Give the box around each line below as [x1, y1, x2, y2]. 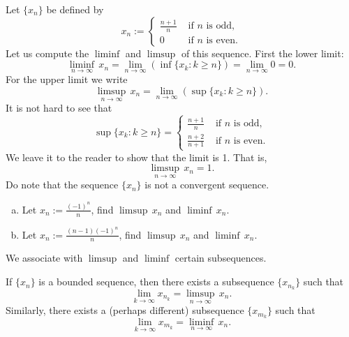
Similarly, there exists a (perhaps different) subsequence [6, 303, 244, 317]
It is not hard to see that [6, 100, 112, 115]
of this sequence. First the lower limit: [181, 45, 344, 60]
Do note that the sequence [6, 177, 119, 192]
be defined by [46, 2, 104, 16]
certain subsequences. [174, 250, 267, 265]
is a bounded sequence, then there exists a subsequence [38, 274, 274, 289]
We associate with [6, 250, 83, 265]
